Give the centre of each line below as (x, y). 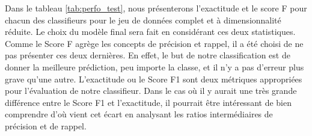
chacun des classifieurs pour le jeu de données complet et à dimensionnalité (143, 20)
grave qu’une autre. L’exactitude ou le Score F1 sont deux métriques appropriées (154, 79)
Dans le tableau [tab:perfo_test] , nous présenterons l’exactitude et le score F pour (156, 8)
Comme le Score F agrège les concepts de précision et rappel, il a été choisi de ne (154, 43)
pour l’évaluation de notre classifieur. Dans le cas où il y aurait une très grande (151, 91)
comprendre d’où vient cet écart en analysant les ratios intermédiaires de (139, 114)
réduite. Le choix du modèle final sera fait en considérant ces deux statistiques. (150, 32)
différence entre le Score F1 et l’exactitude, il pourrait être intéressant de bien (148, 102)
